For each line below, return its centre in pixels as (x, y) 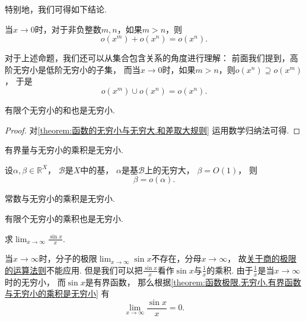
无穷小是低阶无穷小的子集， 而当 (76, 69)
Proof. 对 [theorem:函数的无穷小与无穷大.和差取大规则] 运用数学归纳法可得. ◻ (153, 130)
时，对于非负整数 (68, 29)
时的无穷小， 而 (35, 282)
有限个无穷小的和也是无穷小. (60, 109)
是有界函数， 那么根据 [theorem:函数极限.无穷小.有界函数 (193, 282)
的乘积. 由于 (230, 270)
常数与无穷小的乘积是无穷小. (60, 198)
